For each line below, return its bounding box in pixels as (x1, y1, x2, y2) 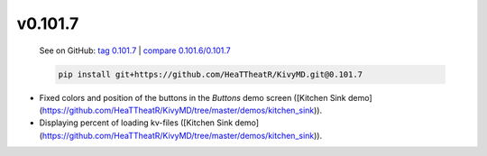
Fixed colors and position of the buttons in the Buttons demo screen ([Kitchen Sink (39, 92, 346, 103)
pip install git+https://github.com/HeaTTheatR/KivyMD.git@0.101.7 (58, 69, 363, 79)
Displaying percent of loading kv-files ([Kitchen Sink (39, 117, 234, 128)
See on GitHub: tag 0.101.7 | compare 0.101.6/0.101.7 (39, 45, 231, 56)
